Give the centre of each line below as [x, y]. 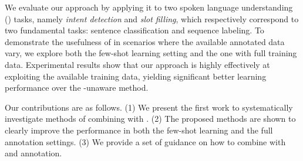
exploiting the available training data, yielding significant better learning [136, 76]
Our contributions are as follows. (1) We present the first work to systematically [149, 107]
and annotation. [33, 153]
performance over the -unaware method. [77, 88]
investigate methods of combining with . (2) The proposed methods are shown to [150, 119]
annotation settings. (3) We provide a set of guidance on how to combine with [145, 141]
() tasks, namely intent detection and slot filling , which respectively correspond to [152, 18]
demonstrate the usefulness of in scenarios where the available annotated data [145, 41]
